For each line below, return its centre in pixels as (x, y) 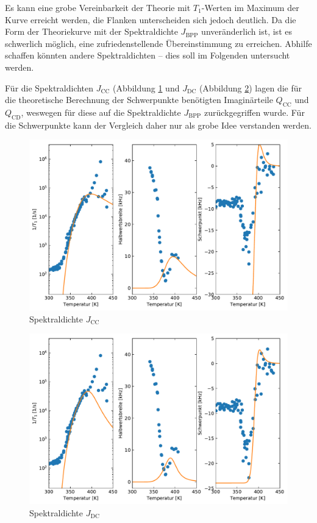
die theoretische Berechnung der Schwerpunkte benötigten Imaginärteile (139, 100)
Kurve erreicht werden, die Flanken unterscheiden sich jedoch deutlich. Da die (151, 19)
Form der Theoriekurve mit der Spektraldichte (91, 31)
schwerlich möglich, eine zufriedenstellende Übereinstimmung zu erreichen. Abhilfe (158, 43)
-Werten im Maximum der (250, 7)
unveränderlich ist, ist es (247, 31)
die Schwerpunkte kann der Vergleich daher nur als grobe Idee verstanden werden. (158, 125)
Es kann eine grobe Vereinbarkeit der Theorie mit (98, 7)
